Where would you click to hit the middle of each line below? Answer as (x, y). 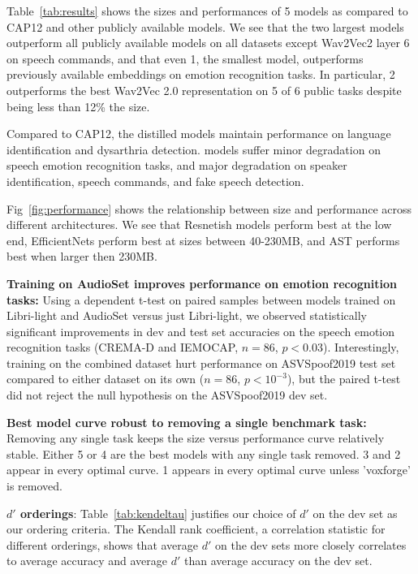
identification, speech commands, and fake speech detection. (155, 181)
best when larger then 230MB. (82, 256)
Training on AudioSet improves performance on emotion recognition (202, 283)
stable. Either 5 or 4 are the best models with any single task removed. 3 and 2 (204, 453)
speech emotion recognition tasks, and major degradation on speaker (177, 165)
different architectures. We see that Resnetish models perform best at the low (199, 224)
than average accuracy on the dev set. (278, 561)
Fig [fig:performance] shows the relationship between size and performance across (209, 208)
